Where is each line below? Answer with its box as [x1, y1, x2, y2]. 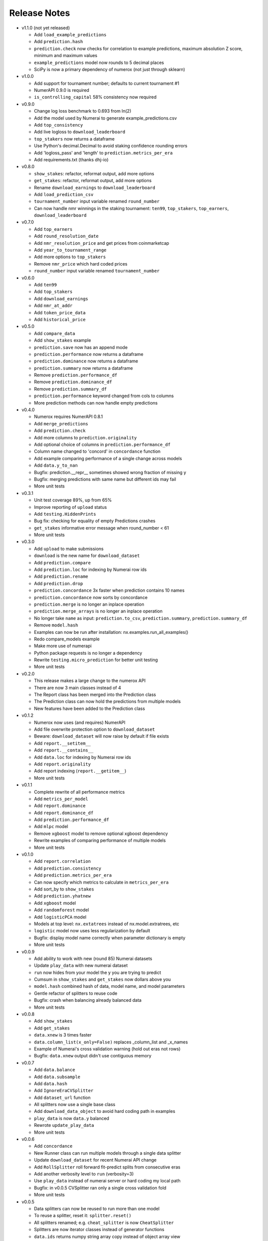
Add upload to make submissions [34, 546, 104, 552]
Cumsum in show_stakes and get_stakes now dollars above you [34, 976, 171, 982]
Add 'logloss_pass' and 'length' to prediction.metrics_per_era [34, 149, 173, 156]
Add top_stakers [34, 288, 73, 295]
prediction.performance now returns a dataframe [34, 351, 143, 357]
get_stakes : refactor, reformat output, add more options [34, 178, 152, 184]
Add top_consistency [34, 122, 83, 128]
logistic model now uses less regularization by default [34, 928, 150, 934]
